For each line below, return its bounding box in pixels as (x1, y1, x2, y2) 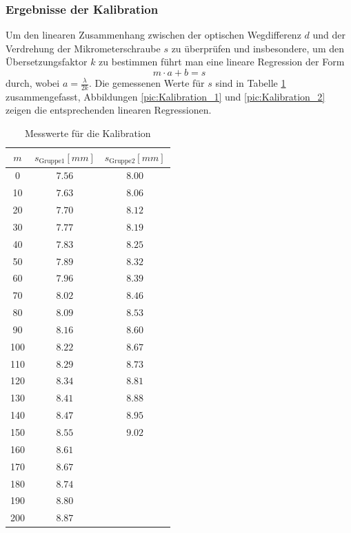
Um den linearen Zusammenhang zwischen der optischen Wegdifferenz (6, 28, 301, 42)
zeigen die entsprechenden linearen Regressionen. (6, 103, 212, 117)
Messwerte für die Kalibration (24, 126, 151, 140)
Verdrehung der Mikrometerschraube (6, 41, 161, 55)
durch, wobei (6, 76, 60, 90)
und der (312, 28, 345, 42)
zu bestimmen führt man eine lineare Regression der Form (99, 54, 345, 69)
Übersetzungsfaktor (6, 54, 88, 69)
